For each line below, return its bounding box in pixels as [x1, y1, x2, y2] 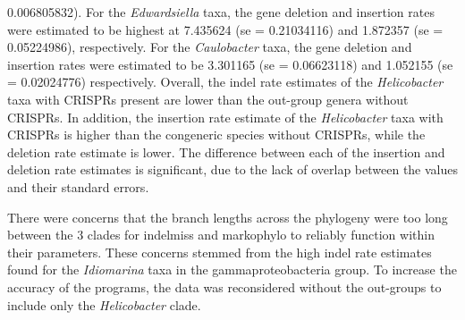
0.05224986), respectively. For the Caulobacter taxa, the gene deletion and [7, 38, 412, 56]
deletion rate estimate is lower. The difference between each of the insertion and [7, 142, 445, 161]
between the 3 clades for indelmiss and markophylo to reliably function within [7, 225, 435, 244]
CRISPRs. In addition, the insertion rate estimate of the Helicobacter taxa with [7, 107, 444, 126]
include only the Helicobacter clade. [7, 295, 201, 314]
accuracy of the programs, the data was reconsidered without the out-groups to [7, 277, 442, 296]
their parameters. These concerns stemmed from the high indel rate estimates [7, 242, 432, 261]
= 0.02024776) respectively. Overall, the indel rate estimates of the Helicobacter [7, 72, 444, 91]
